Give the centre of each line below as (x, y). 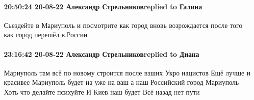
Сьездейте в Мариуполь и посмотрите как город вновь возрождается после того (123, 25)
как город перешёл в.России (46, 35)
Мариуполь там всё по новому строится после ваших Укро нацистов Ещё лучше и (127, 72)
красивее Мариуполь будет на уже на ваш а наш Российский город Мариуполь (122, 82)
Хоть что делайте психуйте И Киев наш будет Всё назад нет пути (102, 91)
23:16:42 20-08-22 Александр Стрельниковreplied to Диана (102, 54)
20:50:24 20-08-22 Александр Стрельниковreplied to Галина (103, 6)
